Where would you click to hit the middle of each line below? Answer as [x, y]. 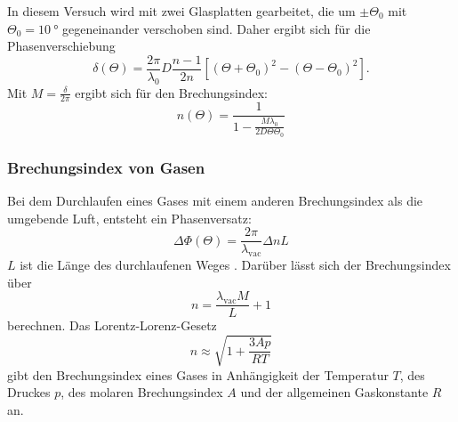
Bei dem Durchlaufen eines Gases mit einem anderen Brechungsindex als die [215, 201]
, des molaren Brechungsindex [142, 392]
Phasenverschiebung [61, 46]
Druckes [29, 392]
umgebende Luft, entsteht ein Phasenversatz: [129, 218]
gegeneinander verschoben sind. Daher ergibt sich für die [217, 28]
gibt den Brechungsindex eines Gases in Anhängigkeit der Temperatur [198, 374]
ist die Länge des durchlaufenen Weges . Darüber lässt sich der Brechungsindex [235, 265]
